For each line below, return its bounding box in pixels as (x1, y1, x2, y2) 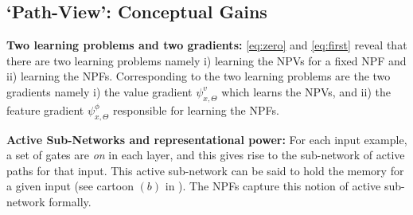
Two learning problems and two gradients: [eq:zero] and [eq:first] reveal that (6, 37, 407, 53)
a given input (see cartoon (6, 178, 134, 194)
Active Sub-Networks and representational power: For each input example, (6, 131, 407, 147)
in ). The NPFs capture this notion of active (165, 178, 381, 194)
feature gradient (6, 101, 84, 118)
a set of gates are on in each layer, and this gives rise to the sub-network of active (6, 147, 405, 163)
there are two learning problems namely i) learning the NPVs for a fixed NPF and (6, 52, 407, 68)
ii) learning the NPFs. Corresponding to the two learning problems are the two (6, 68, 391, 84)
